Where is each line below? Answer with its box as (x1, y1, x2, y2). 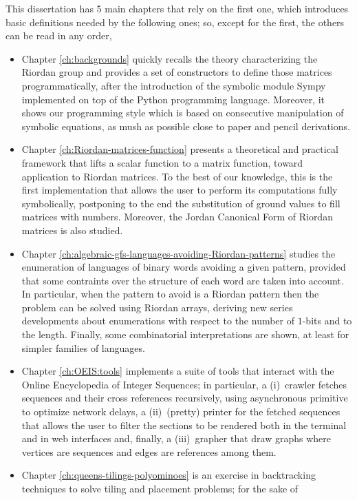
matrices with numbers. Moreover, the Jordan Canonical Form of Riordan (21, 209, 333, 224)
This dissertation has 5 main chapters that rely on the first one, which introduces (6, 1, 349, 15)
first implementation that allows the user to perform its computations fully (21, 183, 338, 197)
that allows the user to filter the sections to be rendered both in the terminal (21, 417, 347, 432)
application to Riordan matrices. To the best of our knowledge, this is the (21, 169, 333, 183)
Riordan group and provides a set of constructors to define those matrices (21, 65, 332, 79)
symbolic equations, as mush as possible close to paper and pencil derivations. (21, 118, 350, 133)
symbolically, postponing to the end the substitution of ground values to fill (21, 196, 340, 210)
